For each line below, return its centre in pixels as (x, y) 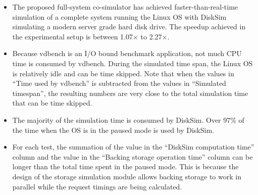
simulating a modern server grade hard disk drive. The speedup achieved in (129, 27)
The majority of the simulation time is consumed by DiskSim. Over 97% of (128, 119)
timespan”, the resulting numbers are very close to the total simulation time (130, 93)
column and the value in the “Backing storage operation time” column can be (133, 156)
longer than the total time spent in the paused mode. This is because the (125, 166)
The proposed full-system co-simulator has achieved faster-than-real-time (125, 7)
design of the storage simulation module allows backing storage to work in (127, 176)
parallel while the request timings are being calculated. (97, 186)
